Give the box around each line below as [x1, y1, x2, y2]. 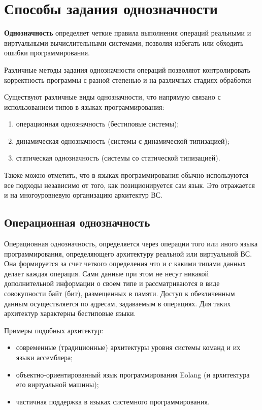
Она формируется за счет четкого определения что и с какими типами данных [4, 258, 246, 269]
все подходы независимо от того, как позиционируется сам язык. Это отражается [4, 179, 255, 190]
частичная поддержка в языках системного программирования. [16, 396, 210, 406]
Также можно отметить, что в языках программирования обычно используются [4, 170, 249, 180]
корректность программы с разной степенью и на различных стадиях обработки [4, 74, 251, 85]
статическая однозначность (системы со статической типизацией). [16, 152, 220, 163]
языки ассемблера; [16, 352, 73, 362]
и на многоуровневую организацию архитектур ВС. [4, 190, 162, 200]
